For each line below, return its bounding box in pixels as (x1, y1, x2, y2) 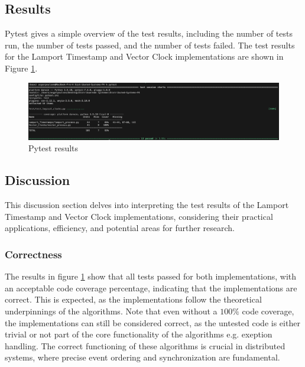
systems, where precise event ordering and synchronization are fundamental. (5, 351, 280, 363)
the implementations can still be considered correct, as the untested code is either (5, 316, 300, 329)
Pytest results (28, 142, 79, 154)
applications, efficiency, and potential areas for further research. (5, 222, 235, 234)
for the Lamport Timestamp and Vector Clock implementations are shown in (5, 50, 284, 63)
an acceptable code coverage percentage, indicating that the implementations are (5, 281, 297, 294)
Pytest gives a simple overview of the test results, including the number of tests (5, 27, 293, 40)
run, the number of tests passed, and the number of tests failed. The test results (5, 38, 295, 51)
